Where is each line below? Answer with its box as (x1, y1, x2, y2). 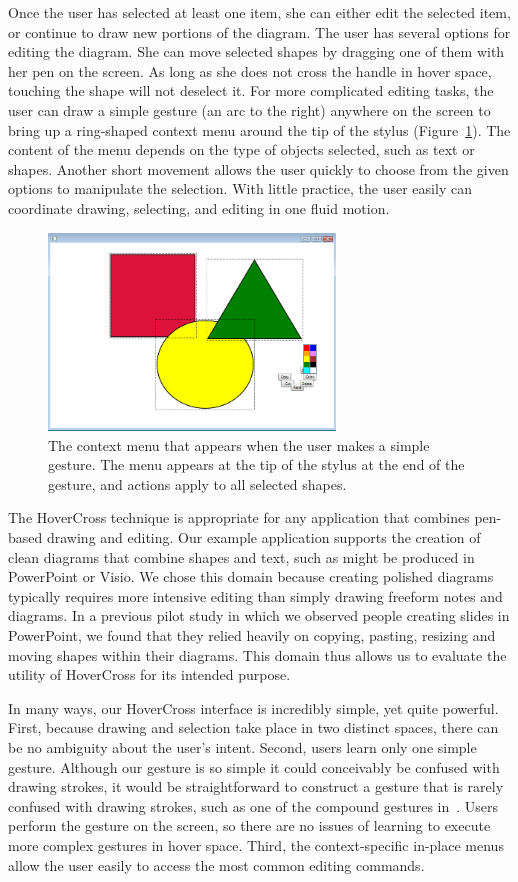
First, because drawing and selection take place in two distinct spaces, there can (8, 717, 499, 738)
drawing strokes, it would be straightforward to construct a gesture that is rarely (8, 776, 504, 797)
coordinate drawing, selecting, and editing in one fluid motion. (8, 197, 390, 218)
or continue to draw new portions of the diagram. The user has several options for (8, 21, 511, 42)
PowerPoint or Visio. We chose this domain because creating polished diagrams (8, 566, 494, 587)
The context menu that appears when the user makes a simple (48, 434, 430, 455)
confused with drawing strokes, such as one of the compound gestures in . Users (8, 795, 499, 816)
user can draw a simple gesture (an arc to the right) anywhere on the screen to (8, 99, 491, 120)
